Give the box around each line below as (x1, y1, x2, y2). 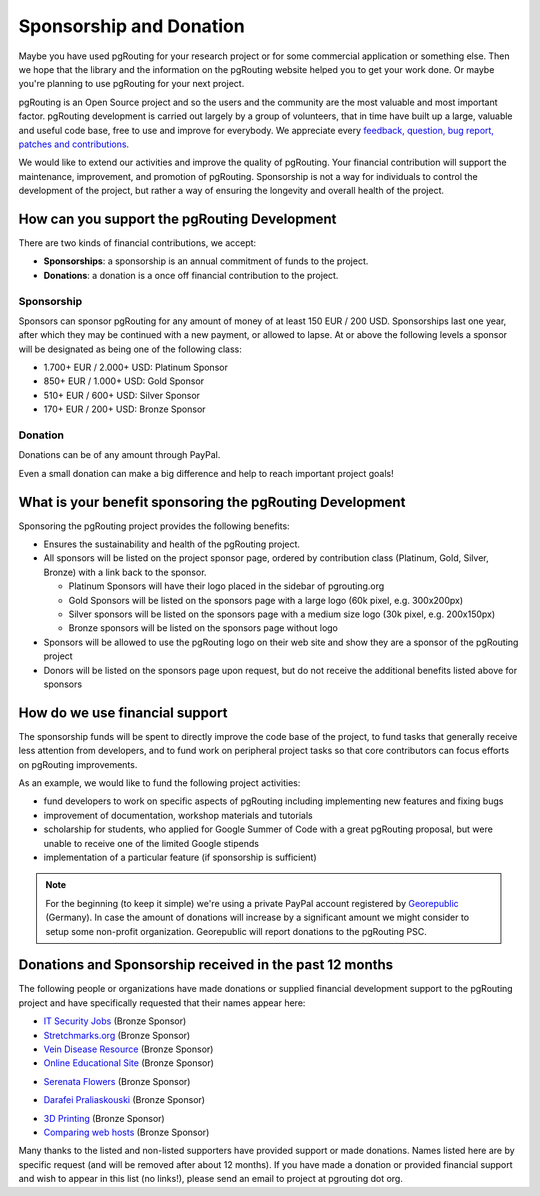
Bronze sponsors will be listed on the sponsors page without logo (68, 622, 339, 634)
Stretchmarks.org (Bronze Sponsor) (43, 1029, 191, 1041)
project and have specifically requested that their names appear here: (18, 996, 306, 1009)
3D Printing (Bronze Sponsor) (43, 1112, 165, 1124)
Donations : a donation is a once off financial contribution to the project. (43, 269, 339, 281)
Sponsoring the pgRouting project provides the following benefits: (18, 520, 290, 532)
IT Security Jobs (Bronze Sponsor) (43, 1015, 187, 1027)
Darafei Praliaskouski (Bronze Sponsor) (43, 1094, 205, 1106)
